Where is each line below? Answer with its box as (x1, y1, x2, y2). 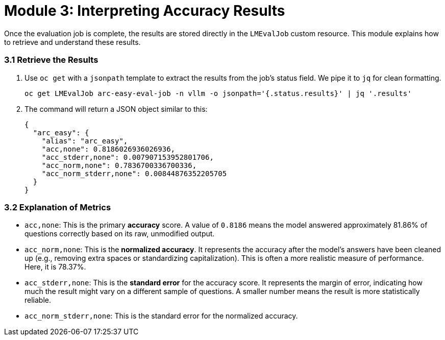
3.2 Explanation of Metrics (4, 202, 111, 212)
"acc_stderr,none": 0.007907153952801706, (41, 153, 214, 161)
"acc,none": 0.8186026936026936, (41, 144, 176, 153)
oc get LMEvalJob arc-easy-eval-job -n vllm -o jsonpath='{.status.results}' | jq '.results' (24, 89, 412, 98)
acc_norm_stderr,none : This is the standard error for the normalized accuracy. (24, 311, 298, 321)
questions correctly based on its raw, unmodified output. (24, 229, 215, 238)
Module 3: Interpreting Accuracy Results (4, 2, 285, 19)
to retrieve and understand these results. (4, 37, 141, 46)
